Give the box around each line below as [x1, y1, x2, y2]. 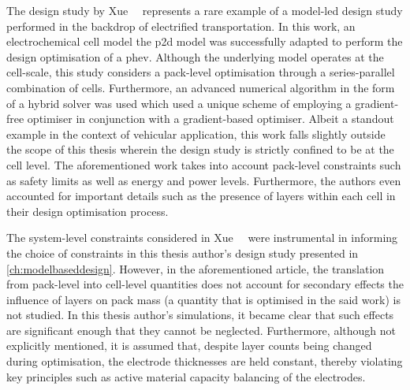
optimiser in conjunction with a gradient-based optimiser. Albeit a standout [27, 110, 394, 127]
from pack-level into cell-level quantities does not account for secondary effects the [6, 276, 404, 292]
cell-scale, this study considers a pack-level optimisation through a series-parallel [6, 64, 395, 80]
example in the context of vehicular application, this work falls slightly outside [6, 125, 386, 142]
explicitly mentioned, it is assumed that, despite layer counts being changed [6, 337, 372, 354]
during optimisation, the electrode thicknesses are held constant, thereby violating [6, 353, 403, 370]
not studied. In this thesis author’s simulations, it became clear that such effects [6, 306, 394, 323]
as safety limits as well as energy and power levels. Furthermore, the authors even [6, 172, 401, 188]
